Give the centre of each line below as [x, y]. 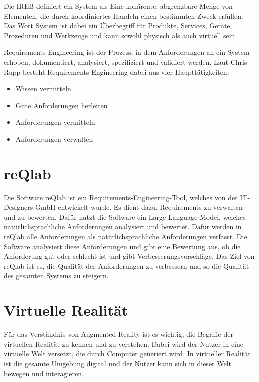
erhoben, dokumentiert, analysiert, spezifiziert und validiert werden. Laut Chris [126, 62]
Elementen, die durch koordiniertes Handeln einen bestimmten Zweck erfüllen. [124, 16]
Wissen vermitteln [43, 89]
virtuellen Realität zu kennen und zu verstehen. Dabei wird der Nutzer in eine [124, 344]
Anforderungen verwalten [54, 139]
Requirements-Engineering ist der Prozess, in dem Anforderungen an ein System [127, 52]
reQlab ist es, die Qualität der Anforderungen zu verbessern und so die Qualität [127, 266]
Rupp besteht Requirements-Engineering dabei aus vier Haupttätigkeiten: [117, 72]
